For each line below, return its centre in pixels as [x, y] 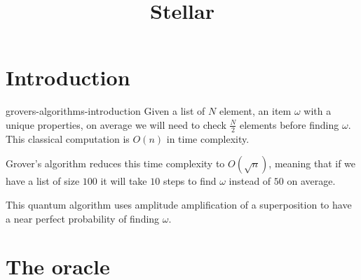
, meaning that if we [312, 163]
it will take [124, 181]
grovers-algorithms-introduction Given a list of [105, 111]
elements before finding [289, 124]
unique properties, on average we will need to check [116, 124]
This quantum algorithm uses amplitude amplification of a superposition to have [179, 204]
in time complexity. [208, 138]
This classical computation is [68, 138]
